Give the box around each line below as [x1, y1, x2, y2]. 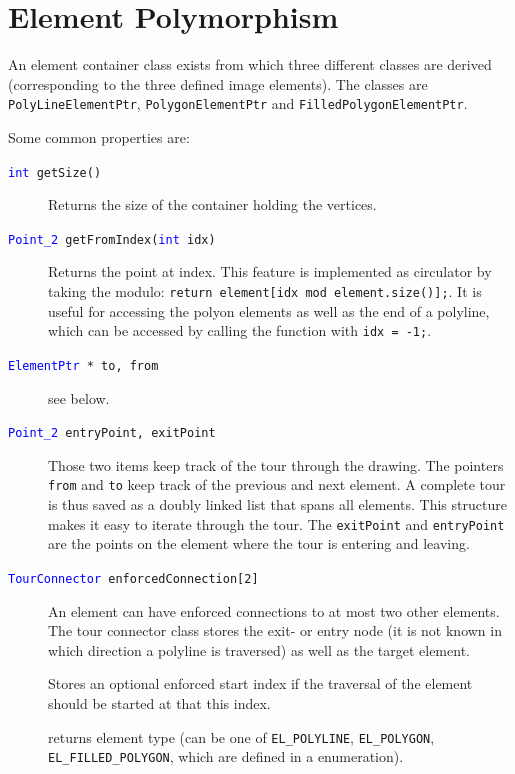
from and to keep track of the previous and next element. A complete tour [48, 474, 506, 495]
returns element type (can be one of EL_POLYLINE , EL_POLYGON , [48, 726, 435, 747]
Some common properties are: [8, 126, 190, 147]
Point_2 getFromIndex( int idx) [8, 232, 216, 247]
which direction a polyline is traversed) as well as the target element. [48, 639, 470, 660]
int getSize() [8, 165, 102, 180]
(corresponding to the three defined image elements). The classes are [8, 73, 428, 94]
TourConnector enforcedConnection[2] [8, 571, 259, 586]
